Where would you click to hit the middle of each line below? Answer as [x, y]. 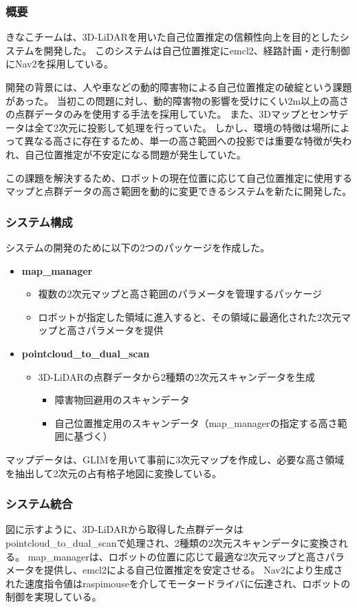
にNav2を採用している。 [60, 64]
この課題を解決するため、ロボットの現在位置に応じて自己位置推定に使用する [179, 177]
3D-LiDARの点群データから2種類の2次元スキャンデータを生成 [176, 376]
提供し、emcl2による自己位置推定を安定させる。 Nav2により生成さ [193, 570]
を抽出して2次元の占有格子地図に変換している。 [114, 473]
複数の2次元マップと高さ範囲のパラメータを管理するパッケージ [180, 294]
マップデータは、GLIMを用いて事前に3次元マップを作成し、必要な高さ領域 [175, 459]
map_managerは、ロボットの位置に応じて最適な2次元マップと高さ [176, 556]
